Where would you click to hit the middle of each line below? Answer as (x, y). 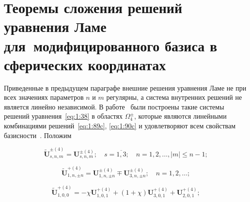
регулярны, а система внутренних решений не (174, 97)
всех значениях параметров (44, 97)
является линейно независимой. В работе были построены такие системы (114, 106)
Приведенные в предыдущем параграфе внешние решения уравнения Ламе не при (125, 87)
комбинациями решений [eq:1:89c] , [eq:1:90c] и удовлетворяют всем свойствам (120, 126)
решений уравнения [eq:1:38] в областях (63, 116)
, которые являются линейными (180, 116)
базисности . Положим (38, 135)
